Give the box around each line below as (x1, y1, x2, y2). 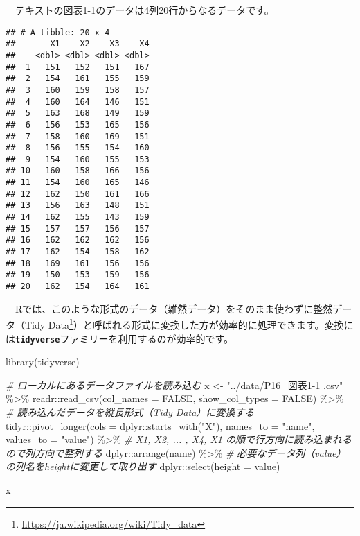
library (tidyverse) (6, 354, 80, 369)
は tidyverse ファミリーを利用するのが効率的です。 (6, 331, 234, 345)
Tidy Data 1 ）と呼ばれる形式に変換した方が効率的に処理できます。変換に (24, 315, 354, 331)
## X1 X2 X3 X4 (6, 39, 150, 49)
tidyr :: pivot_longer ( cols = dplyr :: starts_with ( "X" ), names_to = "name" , (6, 418, 315, 433)
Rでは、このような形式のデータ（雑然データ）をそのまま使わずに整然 (15, 301, 333, 315)
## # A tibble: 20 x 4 (6, 27, 110, 37)
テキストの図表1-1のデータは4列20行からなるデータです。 (15, 3, 274, 17)
